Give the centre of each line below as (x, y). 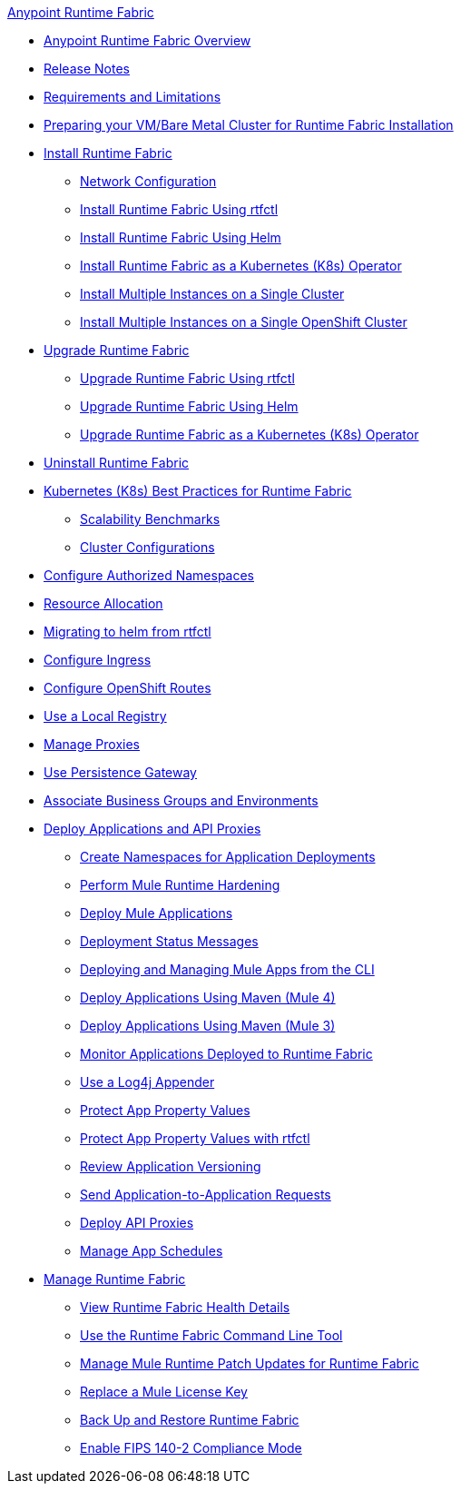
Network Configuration (148, 181)
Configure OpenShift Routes (128, 688)
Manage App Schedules (152, 1251)
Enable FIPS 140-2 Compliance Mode (191, 1448)
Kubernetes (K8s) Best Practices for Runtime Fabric (198, 491)
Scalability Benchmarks (150, 519)
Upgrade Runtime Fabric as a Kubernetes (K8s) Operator (250, 434)
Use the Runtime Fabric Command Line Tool (211, 1335)
